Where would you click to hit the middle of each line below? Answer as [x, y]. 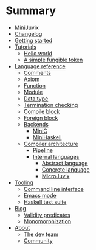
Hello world [38, 53]
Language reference [40, 66]
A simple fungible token [53, 60]
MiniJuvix [26, 27]
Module [33, 92]
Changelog [28, 33]
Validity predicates [47, 215]
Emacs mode [40, 195]
